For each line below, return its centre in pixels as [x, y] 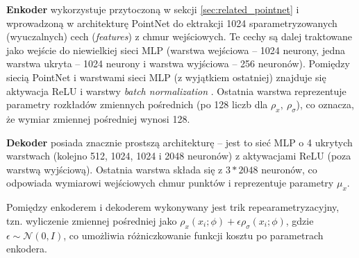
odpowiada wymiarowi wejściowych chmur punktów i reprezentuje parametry [170, 183]
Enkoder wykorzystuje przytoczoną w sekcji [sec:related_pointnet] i [153, 9]
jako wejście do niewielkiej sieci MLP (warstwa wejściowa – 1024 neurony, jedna [176, 50]
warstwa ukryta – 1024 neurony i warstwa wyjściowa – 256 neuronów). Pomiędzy [178, 63]
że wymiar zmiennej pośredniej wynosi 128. [98, 118]
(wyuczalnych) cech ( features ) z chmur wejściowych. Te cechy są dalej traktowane [179, 36]
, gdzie [300, 220]
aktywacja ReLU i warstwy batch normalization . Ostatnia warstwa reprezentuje [176, 91]
